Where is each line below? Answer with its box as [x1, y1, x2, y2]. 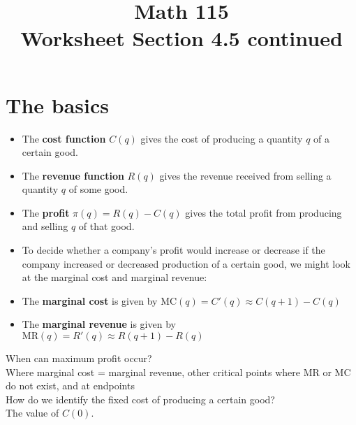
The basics [6, 90, 109, 119]
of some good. [68, 182, 128, 196]
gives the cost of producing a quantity [140, 131, 303, 145]
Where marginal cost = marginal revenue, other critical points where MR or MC [6, 364, 351, 379]
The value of [6, 405, 59, 420]
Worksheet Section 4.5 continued [20, 24, 343, 52]
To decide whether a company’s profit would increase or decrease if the [22, 243, 325, 257]
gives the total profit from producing [185, 205, 342, 219]
